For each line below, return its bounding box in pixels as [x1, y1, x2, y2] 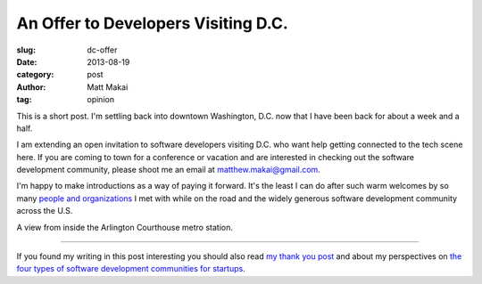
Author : [16, 81, 46, 93]
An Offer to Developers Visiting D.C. [16, 13, 289, 33]
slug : [16, 45, 36, 55]
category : [16, 69, 54, 80]
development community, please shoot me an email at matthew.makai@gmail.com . [16, 165, 320, 175]
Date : [16, 56, 37, 67]
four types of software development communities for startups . [16, 264, 245, 274]
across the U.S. [16, 206, 73, 216]
